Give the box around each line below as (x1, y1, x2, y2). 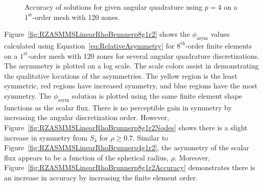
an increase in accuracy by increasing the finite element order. (4, 172, 198, 182)
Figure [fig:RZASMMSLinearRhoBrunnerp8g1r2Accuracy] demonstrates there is (4, 162, 255, 173)
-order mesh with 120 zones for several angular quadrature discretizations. (28, 50, 259, 61)
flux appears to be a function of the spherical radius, (4, 152, 169, 162)
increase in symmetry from (4, 132, 88, 143)
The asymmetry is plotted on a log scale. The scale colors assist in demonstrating (4, 60, 259, 71)
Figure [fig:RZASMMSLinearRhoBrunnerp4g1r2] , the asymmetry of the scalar (4, 142, 249, 153)
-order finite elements (185, 40, 252, 51)
